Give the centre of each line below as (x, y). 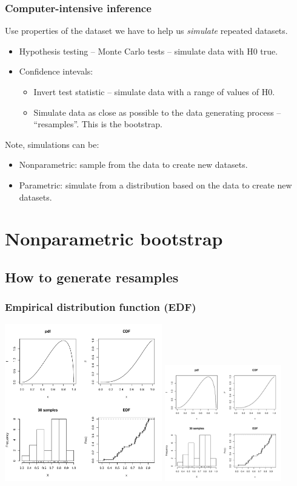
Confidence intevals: (56, 71)
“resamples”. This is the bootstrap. (98, 124)
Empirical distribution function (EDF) (101, 307)
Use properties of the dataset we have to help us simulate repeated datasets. (146, 31)
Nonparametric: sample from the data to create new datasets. (133, 165)
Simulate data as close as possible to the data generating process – (157, 112)
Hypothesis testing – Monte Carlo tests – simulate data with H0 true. (148, 51)
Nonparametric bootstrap (114, 238)
